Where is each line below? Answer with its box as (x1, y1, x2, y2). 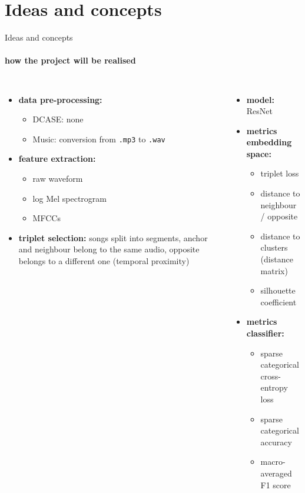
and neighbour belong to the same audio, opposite (18, 243, 200, 255)
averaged (260, 467, 292, 479)
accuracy (260, 435, 292, 448)
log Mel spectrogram (32, 192, 107, 204)
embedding (246, 136, 292, 148)
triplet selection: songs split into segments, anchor (18, 231, 208, 244)
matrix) (260, 264, 288, 277)
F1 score (260, 478, 291, 491)
